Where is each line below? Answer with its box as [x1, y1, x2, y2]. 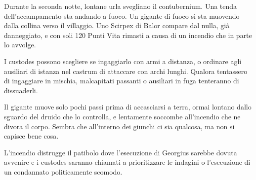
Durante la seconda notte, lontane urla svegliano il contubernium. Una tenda [4, 1, 237, 11]
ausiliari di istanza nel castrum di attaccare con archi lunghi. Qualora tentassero [4, 66, 248, 76]
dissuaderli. [4, 85, 38, 95]
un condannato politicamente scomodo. [4, 166, 123, 177]
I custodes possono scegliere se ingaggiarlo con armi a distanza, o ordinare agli [4, 56, 242, 66]
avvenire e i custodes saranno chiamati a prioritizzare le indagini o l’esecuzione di [4, 157, 251, 167]
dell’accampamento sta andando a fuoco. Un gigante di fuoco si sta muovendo [4, 10, 240, 21]
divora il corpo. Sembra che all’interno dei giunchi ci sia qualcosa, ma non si [4, 121, 235, 131]
